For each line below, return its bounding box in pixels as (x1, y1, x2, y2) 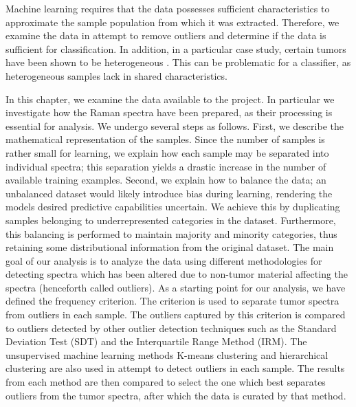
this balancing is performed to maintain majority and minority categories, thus (5, 226, 337, 241)
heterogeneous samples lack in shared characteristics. (5, 68, 227, 82)
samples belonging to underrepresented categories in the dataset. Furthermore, (5, 212, 336, 227)
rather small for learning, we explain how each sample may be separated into (5, 145, 329, 159)
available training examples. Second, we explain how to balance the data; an (5, 173, 326, 187)
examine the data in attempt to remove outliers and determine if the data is (5, 28, 326, 43)
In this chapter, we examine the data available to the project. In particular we (5, 91, 335, 106)
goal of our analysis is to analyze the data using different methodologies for (5, 253, 322, 267)
